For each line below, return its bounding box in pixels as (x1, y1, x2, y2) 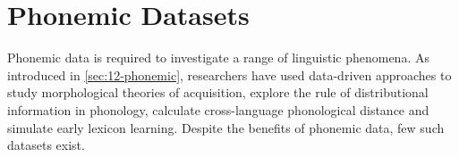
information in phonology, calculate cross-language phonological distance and (7, 100, 429, 119)
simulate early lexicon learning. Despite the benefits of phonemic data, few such (7, 118, 445, 136)
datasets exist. (7, 136, 85, 154)
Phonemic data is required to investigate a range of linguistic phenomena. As (7, 48, 429, 67)
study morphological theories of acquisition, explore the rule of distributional (7, 83, 429, 102)
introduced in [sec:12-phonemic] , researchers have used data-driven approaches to (7, 65, 452, 84)
